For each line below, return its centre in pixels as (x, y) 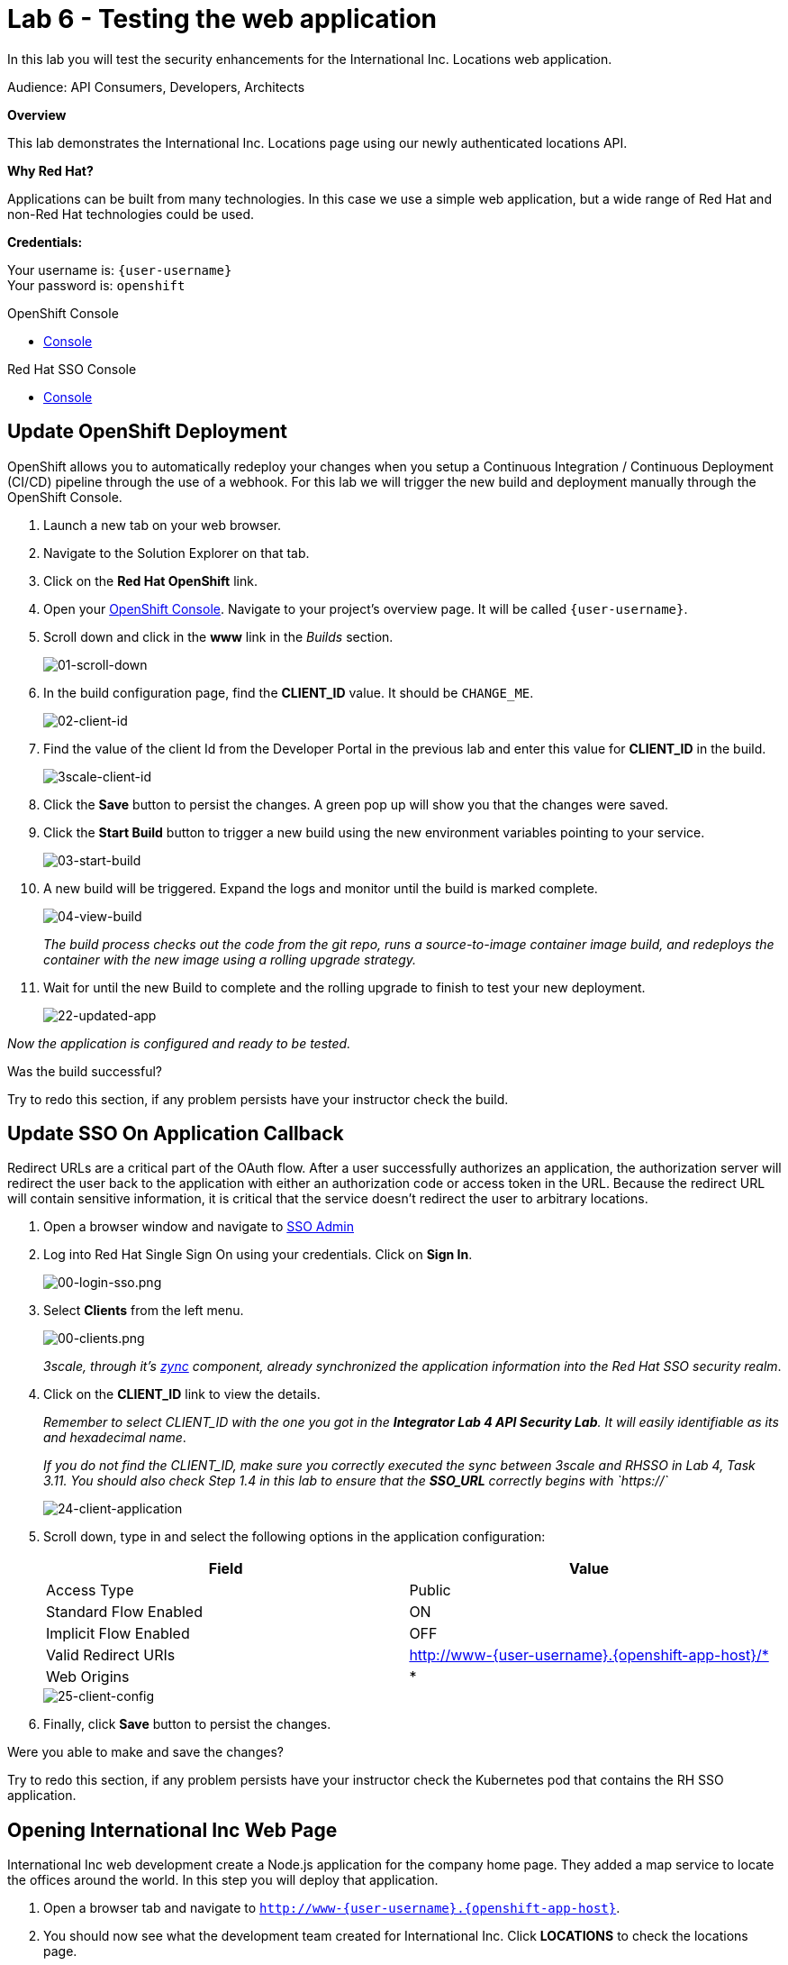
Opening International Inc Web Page (172, 1830)
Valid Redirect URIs (111, 1655)
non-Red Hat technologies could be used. (131, 214)
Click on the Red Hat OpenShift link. (150, 580)
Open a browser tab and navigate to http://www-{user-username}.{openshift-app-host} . (332, 1908)
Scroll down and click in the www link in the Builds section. (218, 636)
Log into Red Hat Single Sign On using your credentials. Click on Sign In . (258, 1255)
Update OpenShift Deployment (147, 432)
